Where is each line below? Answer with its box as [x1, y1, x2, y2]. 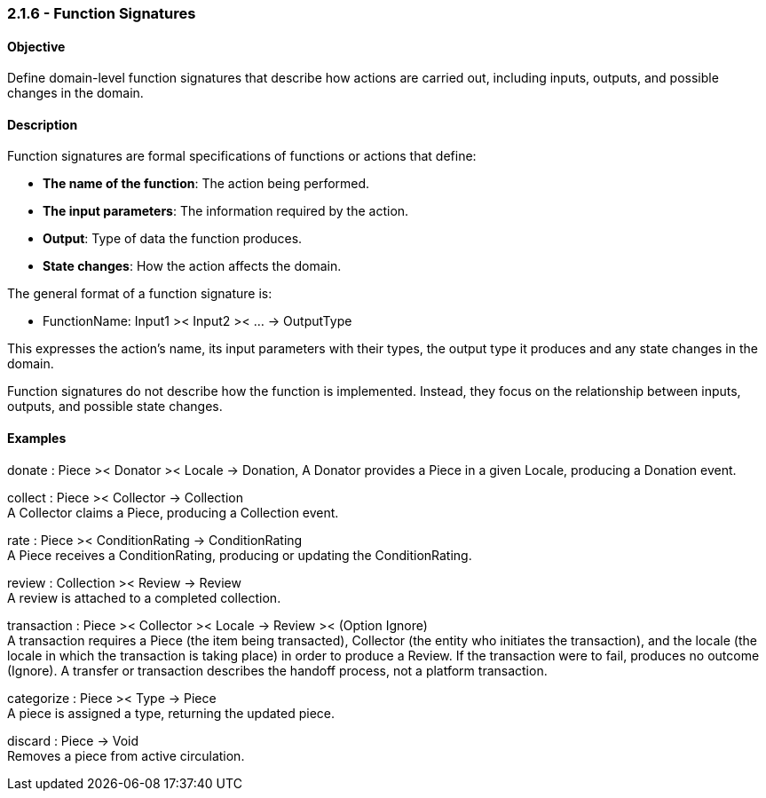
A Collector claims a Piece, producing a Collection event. [7, 504, 339, 520]
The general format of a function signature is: [7, 286, 272, 302]
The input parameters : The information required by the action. [43, 203, 409, 219]
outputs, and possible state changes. [7, 399, 223, 415]
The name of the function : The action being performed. [43, 176, 370, 192]
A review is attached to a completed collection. [7, 589, 281, 605]
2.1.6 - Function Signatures [7, 4, 196, 22]
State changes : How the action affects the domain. [43, 258, 342, 274]
